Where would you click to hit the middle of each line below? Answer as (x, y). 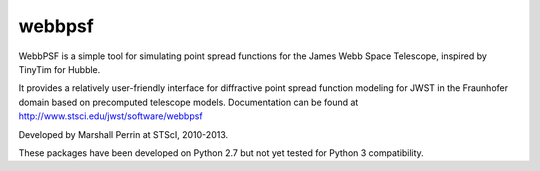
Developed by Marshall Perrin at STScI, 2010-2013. (123, 134)
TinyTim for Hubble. (59, 69)
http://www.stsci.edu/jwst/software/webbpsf (111, 116)
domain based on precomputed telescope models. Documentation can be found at (188, 102)
